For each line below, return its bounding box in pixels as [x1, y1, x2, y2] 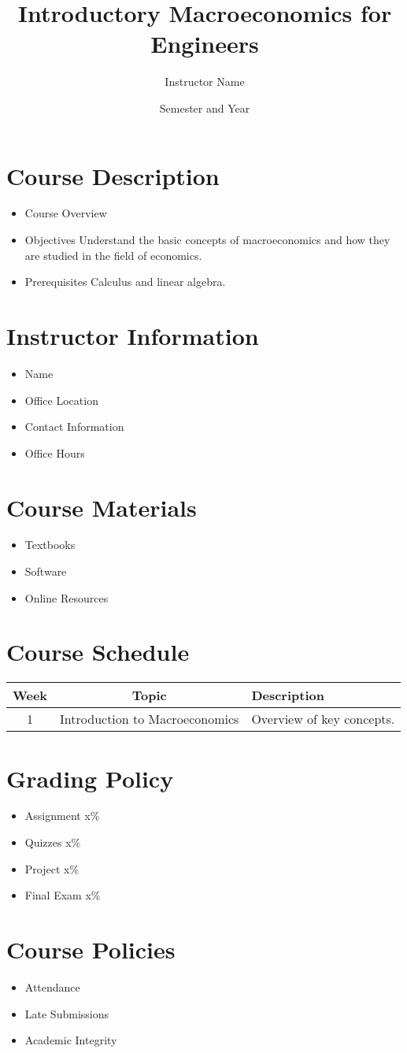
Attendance [24, 978, 80, 995]
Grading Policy [6, 762, 174, 794]
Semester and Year [159, 99, 250, 116]
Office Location [24, 391, 98, 408]
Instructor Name [165, 73, 245, 90]
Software [24, 563, 67, 580]
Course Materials [6, 491, 197, 523]
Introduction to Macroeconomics [60, 710, 239, 729]
